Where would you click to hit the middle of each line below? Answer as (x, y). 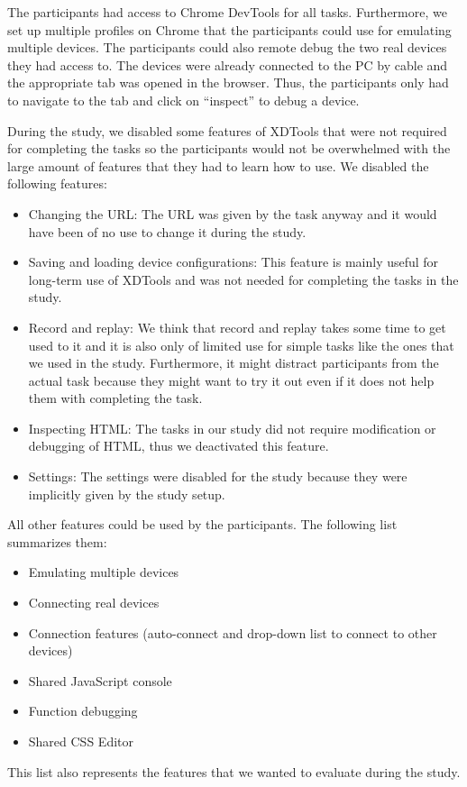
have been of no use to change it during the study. (167, 231)
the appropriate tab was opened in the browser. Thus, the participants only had (228, 82)
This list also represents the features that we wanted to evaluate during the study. (234, 771)
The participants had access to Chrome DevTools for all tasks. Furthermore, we (227, 12)
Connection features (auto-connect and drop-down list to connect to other (233, 632)
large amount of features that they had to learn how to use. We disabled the (218, 165)
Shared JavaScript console (100, 680)
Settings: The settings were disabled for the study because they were (218, 476)
